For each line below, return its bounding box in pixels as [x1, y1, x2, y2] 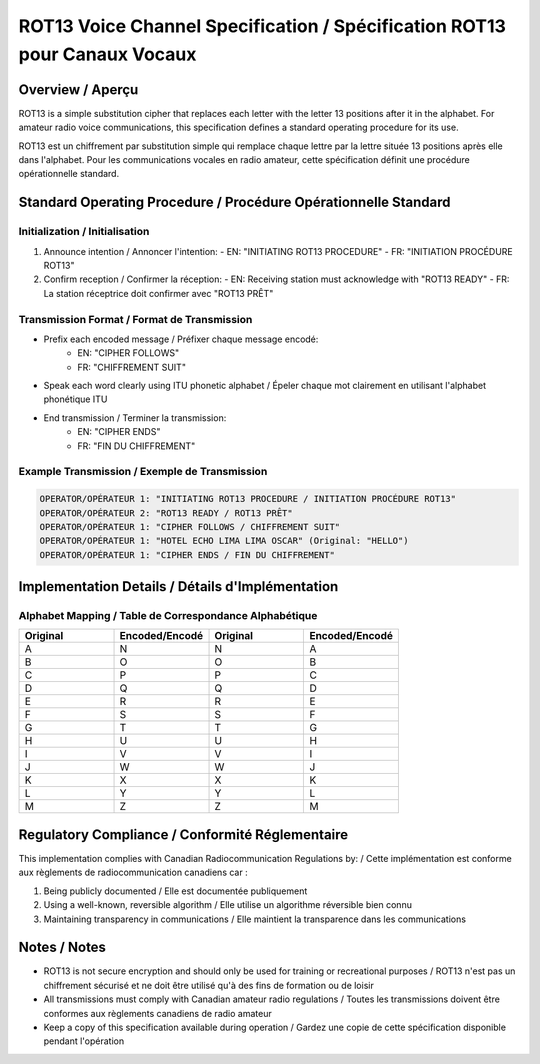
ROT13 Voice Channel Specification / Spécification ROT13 [18, 15, 507, 37]
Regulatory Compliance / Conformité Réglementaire [18, 826, 349, 843]
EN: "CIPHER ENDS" [77, 426, 161, 438]
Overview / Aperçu [18, 81, 139, 98]
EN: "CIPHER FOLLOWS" [77, 347, 180, 359]
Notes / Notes [18, 939, 107, 956]
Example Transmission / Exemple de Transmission [18, 465, 268, 479]
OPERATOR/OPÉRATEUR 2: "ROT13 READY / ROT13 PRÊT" [39, 507, 294, 519]
